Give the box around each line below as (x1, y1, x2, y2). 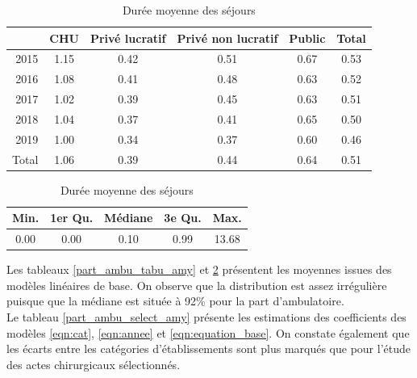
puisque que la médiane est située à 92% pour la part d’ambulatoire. (6, 292, 344, 309)
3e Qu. (164, 209, 202, 226)
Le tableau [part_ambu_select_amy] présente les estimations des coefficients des (6, 309, 407, 325)
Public (289, 29, 326, 46)
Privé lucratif (90, 29, 166, 46)
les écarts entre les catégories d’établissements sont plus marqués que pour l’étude (6, 340, 411, 357)
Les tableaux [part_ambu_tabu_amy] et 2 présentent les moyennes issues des (6, 261, 392, 278)
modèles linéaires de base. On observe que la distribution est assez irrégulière (6, 276, 387, 293)
